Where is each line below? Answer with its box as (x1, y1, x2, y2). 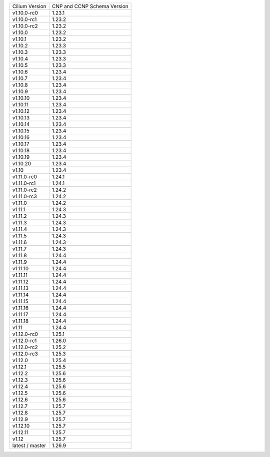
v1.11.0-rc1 (12, 180, 36, 187)
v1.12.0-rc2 (12, 344, 38, 351)
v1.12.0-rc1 (12, 337, 37, 344)
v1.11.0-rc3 (12, 193, 37, 200)
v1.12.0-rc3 (12, 350, 38, 357)
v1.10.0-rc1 (12, 16, 37, 22)
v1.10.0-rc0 (12, 9, 38, 16)
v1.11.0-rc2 (12, 186, 37, 193)
